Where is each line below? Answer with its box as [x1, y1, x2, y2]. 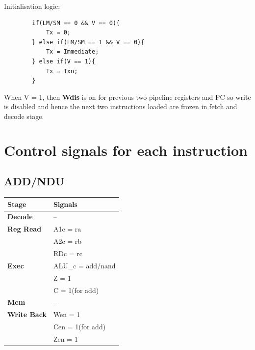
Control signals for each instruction [4, 140, 248, 160]
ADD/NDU [4, 174, 65, 189]
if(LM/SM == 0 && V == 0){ [32, 19, 120, 27]
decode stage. [4, 111, 44, 121]
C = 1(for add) [53, 285, 99, 295]
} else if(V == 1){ [32, 58, 96, 65]
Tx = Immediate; [46, 48, 99, 56]
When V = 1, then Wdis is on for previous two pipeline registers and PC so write [4, 91, 251, 102]
